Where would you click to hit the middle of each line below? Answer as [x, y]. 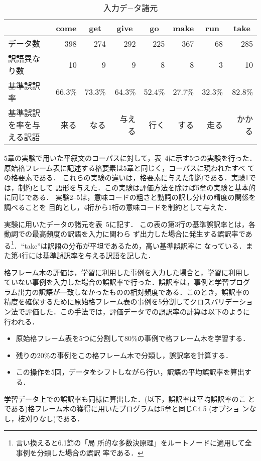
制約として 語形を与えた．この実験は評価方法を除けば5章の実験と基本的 [137, 187]
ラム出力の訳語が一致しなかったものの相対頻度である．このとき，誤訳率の [127, 292]
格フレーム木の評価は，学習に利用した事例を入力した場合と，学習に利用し [127, 272]
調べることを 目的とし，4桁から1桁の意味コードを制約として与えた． [118, 207]
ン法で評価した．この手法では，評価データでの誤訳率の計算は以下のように [127, 311]
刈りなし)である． [54, 418]
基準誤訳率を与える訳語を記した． [99, 255]
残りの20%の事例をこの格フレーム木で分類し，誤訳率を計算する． [124, 355]
